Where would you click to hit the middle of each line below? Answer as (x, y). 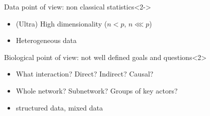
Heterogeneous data (46, 40)
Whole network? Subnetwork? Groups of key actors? (97, 90)
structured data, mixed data (59, 107)
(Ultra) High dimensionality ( (61, 23)
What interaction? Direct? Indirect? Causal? (85, 74)
